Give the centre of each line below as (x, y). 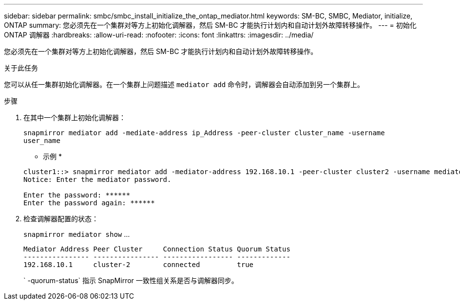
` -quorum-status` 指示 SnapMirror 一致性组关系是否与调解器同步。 (131, 280)
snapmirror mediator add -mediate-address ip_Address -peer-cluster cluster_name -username (204, 133)
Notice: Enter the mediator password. (97, 179)
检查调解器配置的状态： (61, 219)
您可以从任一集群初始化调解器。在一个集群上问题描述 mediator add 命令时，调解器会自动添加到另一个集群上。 (184, 84)
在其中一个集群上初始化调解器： (75, 117)
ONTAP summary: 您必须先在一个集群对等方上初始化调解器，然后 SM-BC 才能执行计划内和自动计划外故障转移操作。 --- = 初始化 (210, 25)
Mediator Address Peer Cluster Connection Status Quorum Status (157, 249)
